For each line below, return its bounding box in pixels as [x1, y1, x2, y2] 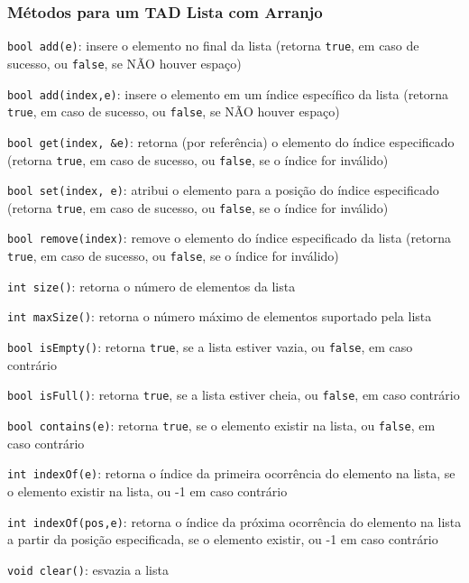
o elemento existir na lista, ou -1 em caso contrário [7, 481, 288, 500]
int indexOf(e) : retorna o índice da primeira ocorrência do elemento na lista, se [7, 464, 455, 483]
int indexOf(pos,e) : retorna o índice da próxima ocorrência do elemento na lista [7, 512, 462, 531]
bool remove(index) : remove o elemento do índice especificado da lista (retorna [7, 228, 451, 247]
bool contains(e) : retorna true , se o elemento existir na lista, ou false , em [7, 416, 436, 434]
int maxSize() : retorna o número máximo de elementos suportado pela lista [7, 307, 432, 326]
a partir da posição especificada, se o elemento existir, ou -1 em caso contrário [7, 530, 438, 549]
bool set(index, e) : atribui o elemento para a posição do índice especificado [7, 180, 439, 199]
